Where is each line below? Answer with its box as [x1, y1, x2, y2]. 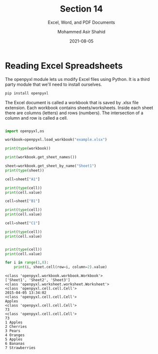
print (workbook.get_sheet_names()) [5, 155, 77, 160]
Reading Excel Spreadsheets [5, 60, 123, 71]
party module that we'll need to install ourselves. [5, 81, 102, 87]
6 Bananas [5, 341, 25, 346]
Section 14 [60, 3, 103, 15]
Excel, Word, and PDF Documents [47, 19, 115, 25]
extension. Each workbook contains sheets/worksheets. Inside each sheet [5, 105, 154, 110]
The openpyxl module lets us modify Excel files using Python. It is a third [5, 76, 150, 82]
